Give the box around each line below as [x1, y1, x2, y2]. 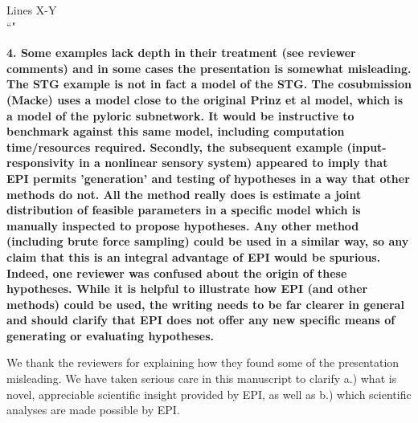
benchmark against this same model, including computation [6, 123, 345, 140]
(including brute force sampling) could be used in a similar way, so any [6, 233, 409, 250]
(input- [346, 138, 387, 155]
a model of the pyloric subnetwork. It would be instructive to [6, 107, 354, 124]
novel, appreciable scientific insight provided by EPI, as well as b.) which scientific [6, 385, 412, 402]
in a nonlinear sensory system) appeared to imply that [79, 154, 388, 171]
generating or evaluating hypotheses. [6, 327, 215, 344]
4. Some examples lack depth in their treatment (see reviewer [6, 44, 356, 61]
